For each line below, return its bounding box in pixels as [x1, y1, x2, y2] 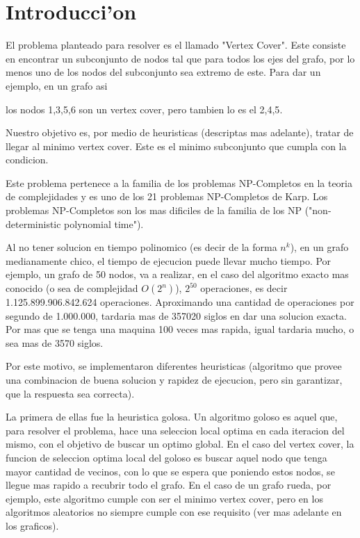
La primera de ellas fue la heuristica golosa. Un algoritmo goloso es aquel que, [6, 409, 338, 424]
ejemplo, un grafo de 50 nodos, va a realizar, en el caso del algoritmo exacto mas [6, 267, 349, 282]
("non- [304, 203, 332, 218]
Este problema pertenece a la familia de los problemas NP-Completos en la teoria [6, 175, 352, 190]
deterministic [6, 216, 61, 231]
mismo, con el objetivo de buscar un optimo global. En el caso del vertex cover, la [6, 437, 354, 451]
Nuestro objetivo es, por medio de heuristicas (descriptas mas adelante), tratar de [6, 125, 354, 140]
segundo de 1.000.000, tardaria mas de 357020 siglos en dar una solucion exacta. [6, 308, 347, 323]
